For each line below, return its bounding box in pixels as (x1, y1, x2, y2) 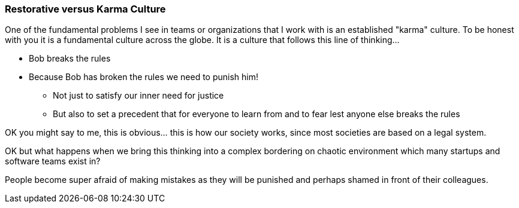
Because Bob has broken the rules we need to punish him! (29, 72, 259, 82)
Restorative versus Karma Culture (5, 3, 166, 15)
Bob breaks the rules (29, 53, 111, 64)
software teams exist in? (5, 156, 101, 167)
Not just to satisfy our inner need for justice (53, 90, 224, 101)
